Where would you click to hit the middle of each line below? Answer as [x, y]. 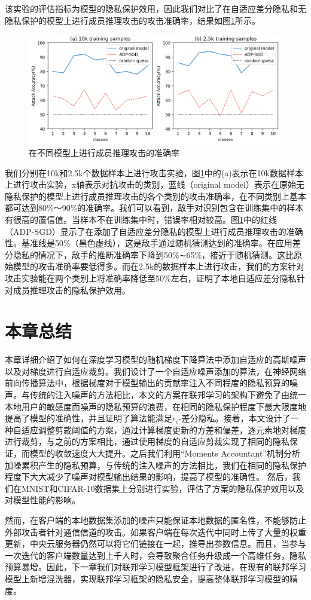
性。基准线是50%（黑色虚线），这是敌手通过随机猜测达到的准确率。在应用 [149, 243]
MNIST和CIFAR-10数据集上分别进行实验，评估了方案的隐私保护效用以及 [163, 488]
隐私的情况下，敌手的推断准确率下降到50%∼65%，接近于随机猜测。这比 [153, 254]
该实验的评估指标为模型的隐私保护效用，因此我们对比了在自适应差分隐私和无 [155, 8]
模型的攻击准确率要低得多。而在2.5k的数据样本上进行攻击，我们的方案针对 [159, 266]
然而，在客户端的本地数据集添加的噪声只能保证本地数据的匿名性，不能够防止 [155, 520]
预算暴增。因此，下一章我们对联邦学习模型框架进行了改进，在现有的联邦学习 [155, 567]
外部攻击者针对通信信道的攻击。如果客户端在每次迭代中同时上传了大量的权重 [155, 532]
